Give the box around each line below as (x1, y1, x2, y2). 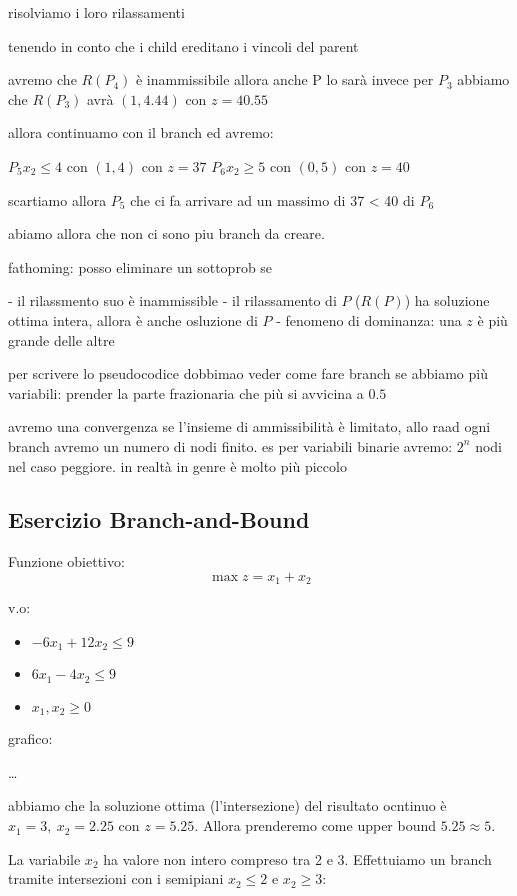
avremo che (8, 69, 77, 90)
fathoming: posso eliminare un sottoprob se (8, 256, 273, 277)
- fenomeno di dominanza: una (276, 309, 462, 330)
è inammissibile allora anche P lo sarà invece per (135, 69, 434, 90)
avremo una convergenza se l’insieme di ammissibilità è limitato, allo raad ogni (8, 416, 491, 437)
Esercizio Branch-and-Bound (8, 504, 310, 535)
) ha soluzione (404, 290, 490, 311)
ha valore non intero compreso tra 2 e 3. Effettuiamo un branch (103, 848, 492, 869)
